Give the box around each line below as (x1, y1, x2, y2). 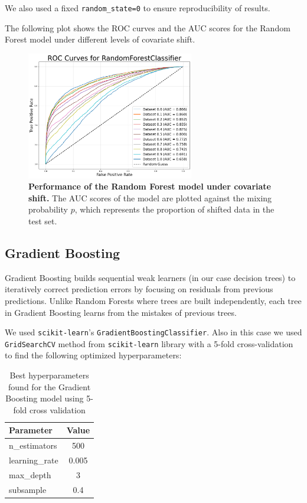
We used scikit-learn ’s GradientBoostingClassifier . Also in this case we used (5, 326, 302, 338)
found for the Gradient (8, 380, 91, 393)
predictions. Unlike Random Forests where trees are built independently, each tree (5, 294, 302, 306)
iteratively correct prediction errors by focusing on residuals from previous (5, 283, 273, 295)
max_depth (9, 468, 51, 481)
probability (28, 203, 68, 215)
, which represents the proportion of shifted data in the (74, 203, 275, 215)
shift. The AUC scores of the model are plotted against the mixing (28, 191, 272, 204)
